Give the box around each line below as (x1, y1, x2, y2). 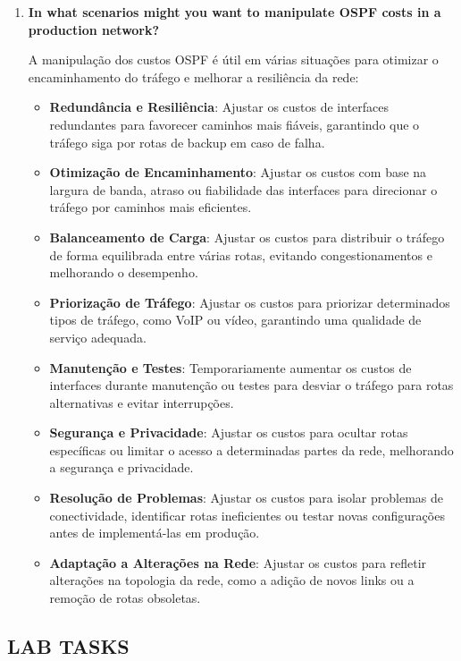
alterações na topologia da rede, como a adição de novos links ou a (49, 571, 415, 589)
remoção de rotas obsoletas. (49, 589, 201, 607)
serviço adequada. (49, 327, 147, 346)
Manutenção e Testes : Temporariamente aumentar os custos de (49, 358, 412, 377)
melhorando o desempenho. (49, 263, 198, 282)
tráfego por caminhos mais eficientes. (49, 198, 252, 216)
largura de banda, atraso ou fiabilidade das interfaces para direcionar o (49, 180, 438, 199)
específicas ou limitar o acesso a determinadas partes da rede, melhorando (49, 440, 454, 459)
